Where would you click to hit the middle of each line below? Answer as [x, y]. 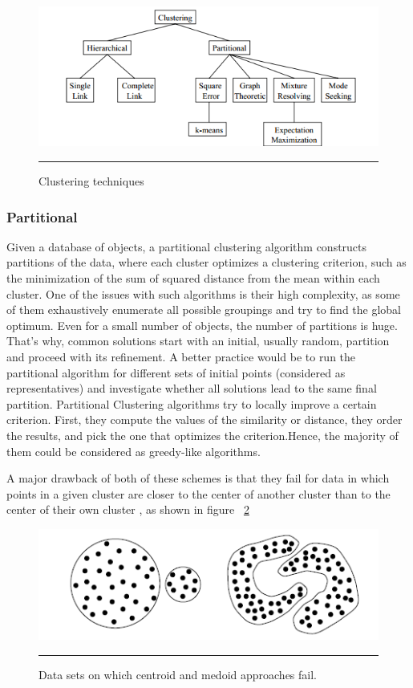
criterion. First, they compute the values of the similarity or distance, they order [204, 419]
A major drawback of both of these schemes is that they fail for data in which [198, 478]
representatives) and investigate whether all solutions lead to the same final [192, 388]
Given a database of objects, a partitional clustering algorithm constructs [187, 246]
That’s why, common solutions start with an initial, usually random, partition [198, 341]
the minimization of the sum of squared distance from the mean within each [193, 278]
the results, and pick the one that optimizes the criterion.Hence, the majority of [202, 435]
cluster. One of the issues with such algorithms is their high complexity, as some [203, 293]
